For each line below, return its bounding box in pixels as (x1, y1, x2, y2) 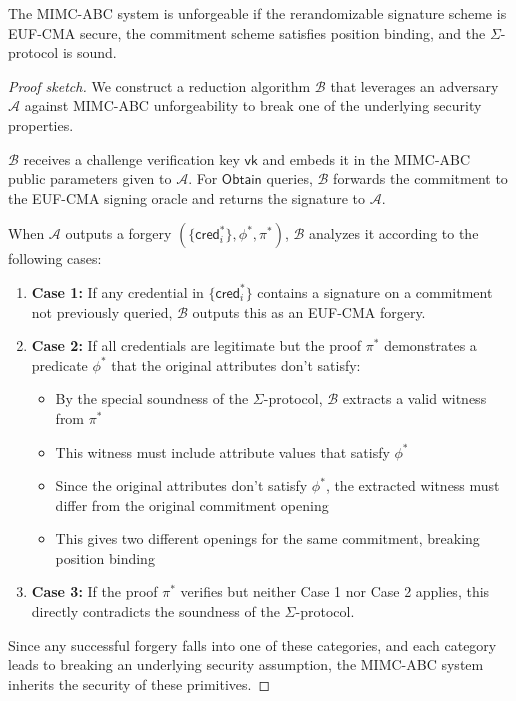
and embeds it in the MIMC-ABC (262, 148, 471, 169)
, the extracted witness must (325, 475, 500, 496)
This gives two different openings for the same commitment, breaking (55, 528, 480, 549)
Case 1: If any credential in (31, 281, 204, 302)
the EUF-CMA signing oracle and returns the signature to (8, 187, 366, 208)
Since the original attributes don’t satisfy (55, 475, 308, 496)
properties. (8, 114, 74, 135)
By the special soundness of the (55, 388, 249, 409)
